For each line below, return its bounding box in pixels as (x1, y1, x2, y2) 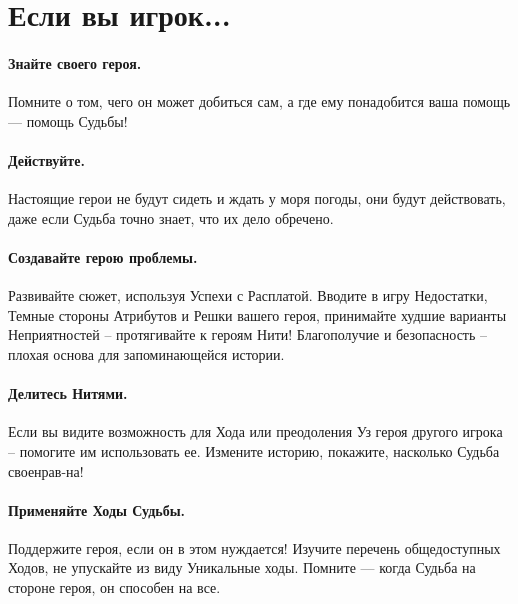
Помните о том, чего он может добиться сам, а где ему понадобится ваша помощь (8, 91, 511, 112)
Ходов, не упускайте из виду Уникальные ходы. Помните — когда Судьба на (8, 557, 476, 578)
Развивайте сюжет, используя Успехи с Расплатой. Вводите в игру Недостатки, (8, 285, 488, 306)
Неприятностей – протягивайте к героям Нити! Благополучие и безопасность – (8, 324, 488, 345)
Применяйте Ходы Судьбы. (8, 499, 186, 520)
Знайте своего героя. (8, 52, 142, 73)
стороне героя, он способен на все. (8, 577, 221, 598)
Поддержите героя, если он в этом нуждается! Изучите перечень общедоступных (8, 537, 501, 558)
